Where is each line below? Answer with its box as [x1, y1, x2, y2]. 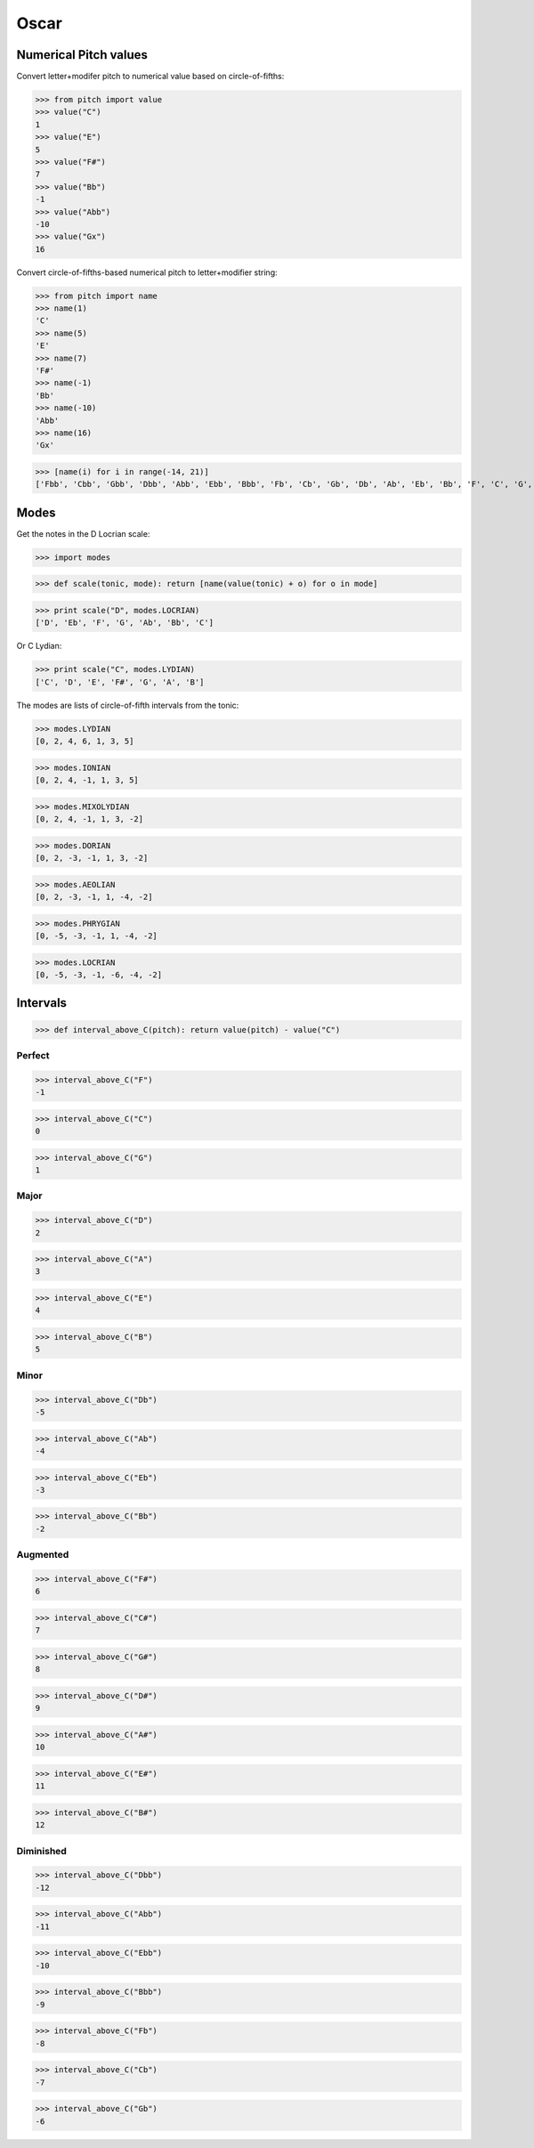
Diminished [16, 1844, 67, 1857]
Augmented [16, 1549, 69, 1561]
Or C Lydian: [16, 641, 62, 652]
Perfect [16, 1049, 50, 1061]
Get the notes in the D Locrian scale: [16, 528, 150, 539]
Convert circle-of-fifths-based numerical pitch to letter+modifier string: [16, 267, 278, 278]
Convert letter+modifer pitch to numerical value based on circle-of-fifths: [16, 71, 285, 82]
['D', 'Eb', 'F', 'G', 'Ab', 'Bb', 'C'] [35, 618, 214, 628]
